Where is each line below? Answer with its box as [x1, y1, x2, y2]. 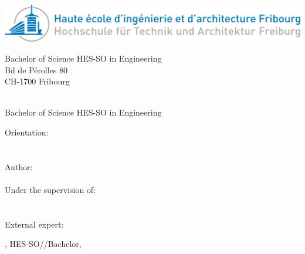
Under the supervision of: [5, 184, 96, 196]
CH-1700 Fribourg [5, 75, 70, 87]
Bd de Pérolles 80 [5, 63, 68, 76]
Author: [5, 160, 33, 172]
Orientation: [5, 126, 49, 138]
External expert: [5, 218, 64, 230]
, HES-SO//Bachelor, [5, 238, 82, 250]
